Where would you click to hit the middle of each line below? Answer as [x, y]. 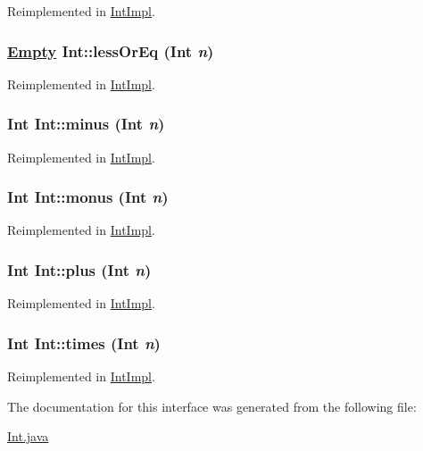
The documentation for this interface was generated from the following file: [212, 406]
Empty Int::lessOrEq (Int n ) [111, 50]
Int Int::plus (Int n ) [79, 269]
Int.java [28, 436]
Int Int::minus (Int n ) [86, 124]
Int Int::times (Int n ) [84, 342]
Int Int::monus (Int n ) [88, 197]
